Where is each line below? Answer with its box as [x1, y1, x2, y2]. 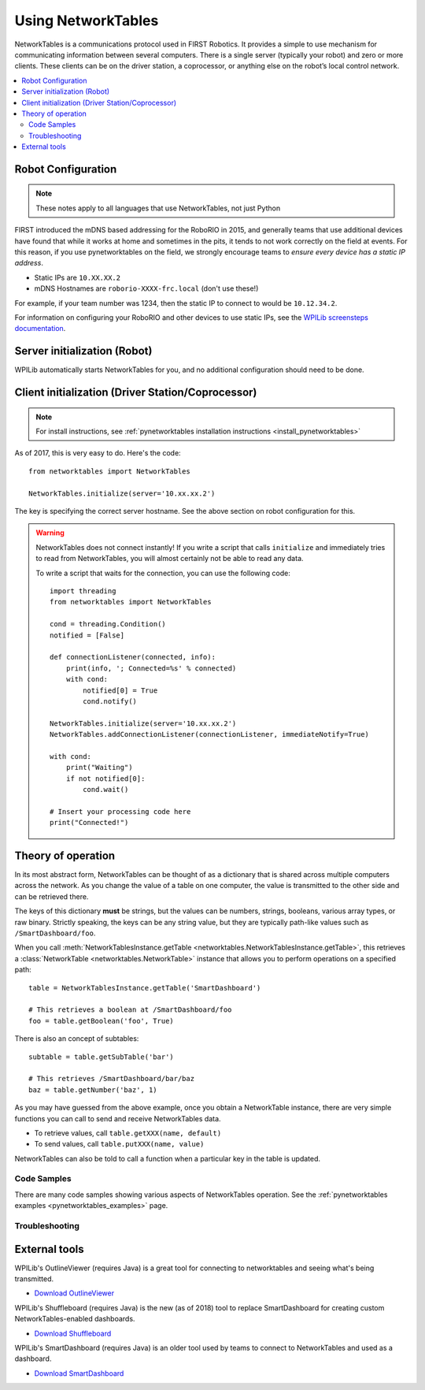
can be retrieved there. [14, 891, 89, 901]
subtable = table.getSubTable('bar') [28, 1052, 175, 1061]
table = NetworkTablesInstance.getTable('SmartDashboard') [28, 983, 261, 992]
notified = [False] [50, 630, 125, 640]
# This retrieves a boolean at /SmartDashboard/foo [28, 1005, 232, 1014]
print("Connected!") [50, 818, 129, 827]
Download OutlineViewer [34, 1288, 114, 1298]
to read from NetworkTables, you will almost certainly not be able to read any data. [35, 554, 304, 563]
